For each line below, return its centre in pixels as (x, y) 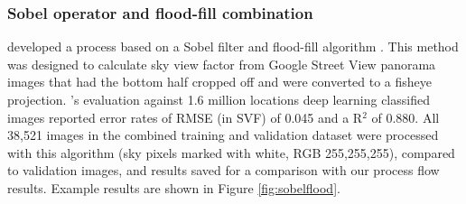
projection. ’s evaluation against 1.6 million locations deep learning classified (219, 99)
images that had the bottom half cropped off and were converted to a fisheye (220, 82)
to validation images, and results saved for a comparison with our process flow (224, 170)
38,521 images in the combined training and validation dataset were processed (223, 135)
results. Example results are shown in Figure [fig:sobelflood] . (174, 187)
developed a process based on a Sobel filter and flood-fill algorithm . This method (233, 46)
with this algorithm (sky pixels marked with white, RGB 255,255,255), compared (231, 152)
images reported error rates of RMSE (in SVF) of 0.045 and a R (185, 117)
